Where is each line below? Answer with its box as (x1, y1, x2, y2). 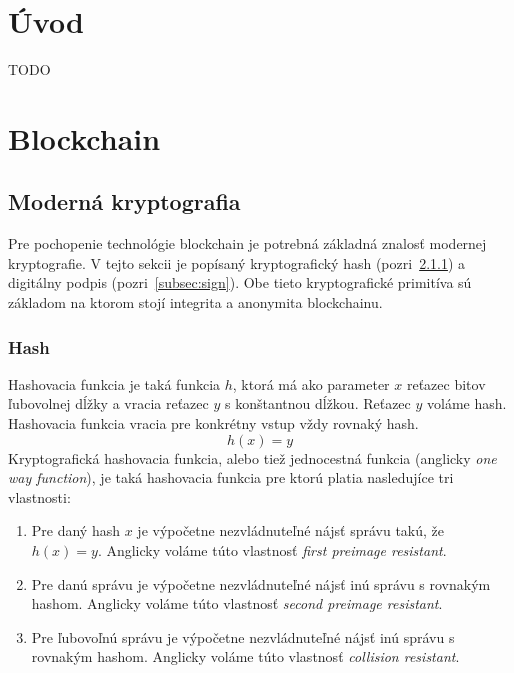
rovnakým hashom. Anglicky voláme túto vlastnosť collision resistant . (31, 646, 460, 667)
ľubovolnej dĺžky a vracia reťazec (8, 393, 209, 414)
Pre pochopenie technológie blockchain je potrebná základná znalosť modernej (8, 233, 487, 254)
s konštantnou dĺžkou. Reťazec (224, 393, 411, 414)
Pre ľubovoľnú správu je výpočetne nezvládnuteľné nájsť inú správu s (31, 626, 455, 647)
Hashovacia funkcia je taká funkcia (8, 373, 221, 394)
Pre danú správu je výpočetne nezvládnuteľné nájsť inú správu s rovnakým (31, 573, 491, 594)
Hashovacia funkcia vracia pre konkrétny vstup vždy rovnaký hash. (8, 413, 419, 434)
